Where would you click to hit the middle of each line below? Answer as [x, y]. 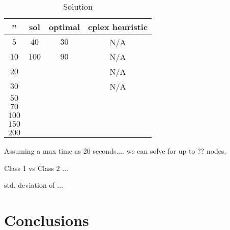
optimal [65, 27]
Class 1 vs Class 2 [32, 168]
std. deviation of [30, 185]
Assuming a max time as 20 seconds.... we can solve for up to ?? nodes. [115, 151]
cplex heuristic [118, 27]
